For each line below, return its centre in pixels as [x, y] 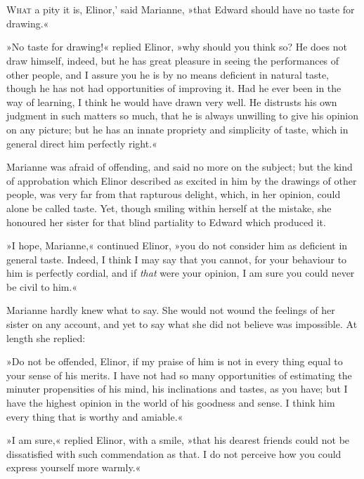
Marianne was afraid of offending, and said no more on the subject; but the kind [180, 167]
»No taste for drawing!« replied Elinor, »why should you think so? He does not [177, 47]
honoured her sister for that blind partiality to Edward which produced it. [166, 222]
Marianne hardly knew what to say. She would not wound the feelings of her [171, 310]
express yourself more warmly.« [74, 467]
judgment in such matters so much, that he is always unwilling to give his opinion [182, 116]
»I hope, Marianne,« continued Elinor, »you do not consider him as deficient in [177, 245]
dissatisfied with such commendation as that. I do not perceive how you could [174, 453]
